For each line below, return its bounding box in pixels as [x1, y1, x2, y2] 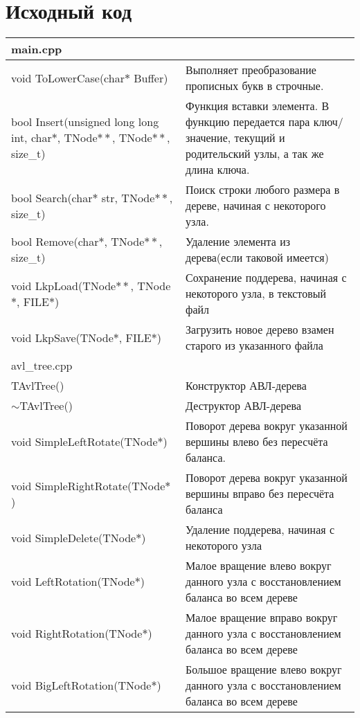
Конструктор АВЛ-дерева [186, 377, 307, 394]
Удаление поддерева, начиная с [186, 521, 335, 538]
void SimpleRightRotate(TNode [11, 477, 165, 494]
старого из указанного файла [186, 337, 323, 354]
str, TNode [101, 189, 155, 206]
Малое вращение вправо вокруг [186, 609, 338, 626]
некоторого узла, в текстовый [186, 285, 327, 302]
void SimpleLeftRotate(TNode [11, 433, 158, 450]
